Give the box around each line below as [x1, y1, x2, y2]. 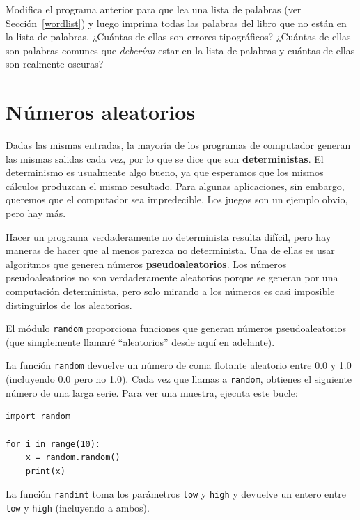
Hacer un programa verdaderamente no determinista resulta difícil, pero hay [6, 229, 331, 244]
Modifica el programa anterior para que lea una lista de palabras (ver [6, 2, 302, 16]
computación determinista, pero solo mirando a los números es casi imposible [6, 284, 335, 299]
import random [6, 411, 71, 422]
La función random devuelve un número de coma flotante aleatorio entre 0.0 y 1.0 [6, 358, 352, 372]
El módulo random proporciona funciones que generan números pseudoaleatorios [6, 321, 346, 336]
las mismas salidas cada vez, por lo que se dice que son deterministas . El [6, 151, 324, 166]
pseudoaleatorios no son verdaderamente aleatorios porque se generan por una [6, 270, 338, 285]
